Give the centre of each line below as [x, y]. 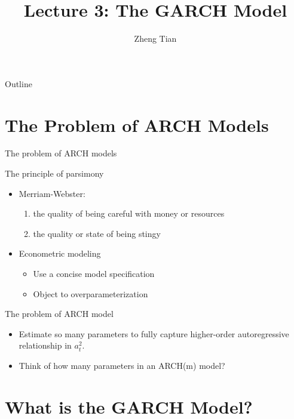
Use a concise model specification [94, 273]
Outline [19, 83]
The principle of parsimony [54, 173]
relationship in [45, 345]
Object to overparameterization [91, 293]
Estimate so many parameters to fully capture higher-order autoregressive [154, 333]
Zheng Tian [155, 38]
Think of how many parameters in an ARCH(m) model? [122, 365]
